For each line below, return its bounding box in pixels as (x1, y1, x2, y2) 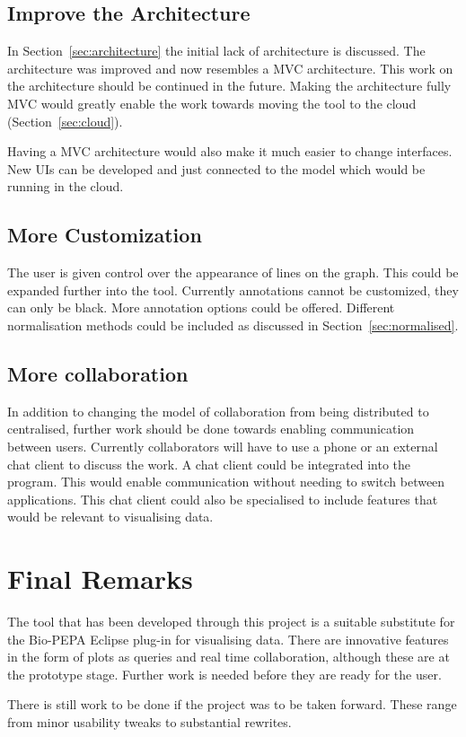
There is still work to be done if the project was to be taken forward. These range (7, 695, 457, 714)
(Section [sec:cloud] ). (7, 111, 123, 130)
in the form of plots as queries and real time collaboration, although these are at (7, 647, 450, 666)
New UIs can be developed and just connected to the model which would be (7, 159, 426, 178)
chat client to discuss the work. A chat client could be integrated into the (7, 454, 411, 473)
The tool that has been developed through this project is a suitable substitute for (7, 612, 455, 631)
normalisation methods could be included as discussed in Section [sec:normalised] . (7, 315, 459, 334)
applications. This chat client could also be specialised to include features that (7, 489, 438, 508)
